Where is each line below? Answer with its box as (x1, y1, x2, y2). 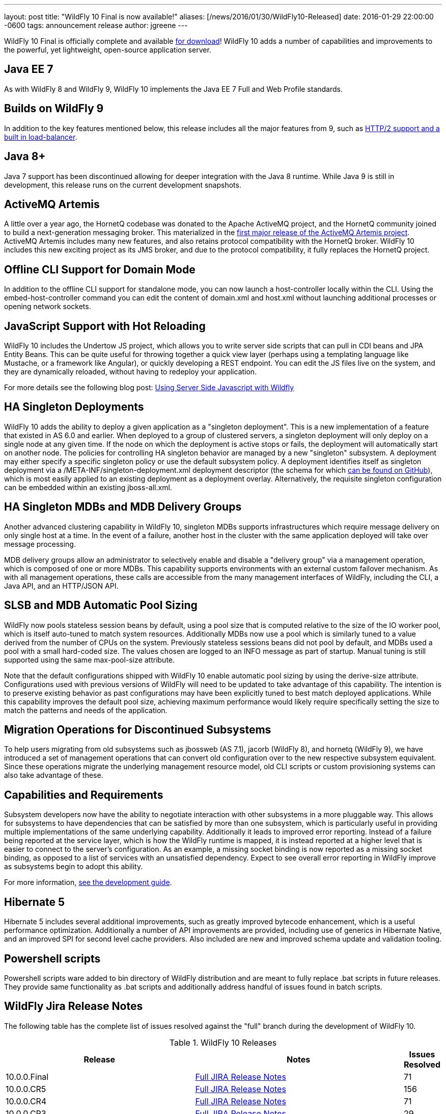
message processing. (4, 539, 76, 548)
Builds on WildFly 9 (4, 102, 104, 115)
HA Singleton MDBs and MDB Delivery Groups (4, 500, 242, 514)
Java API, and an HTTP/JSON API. (4, 581, 119, 590)
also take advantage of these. (4, 771, 103, 780)
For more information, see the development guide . (4, 878, 172, 887)
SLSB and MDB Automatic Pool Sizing (4, 599, 198, 612)
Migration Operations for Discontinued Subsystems (4, 723, 271, 737)
